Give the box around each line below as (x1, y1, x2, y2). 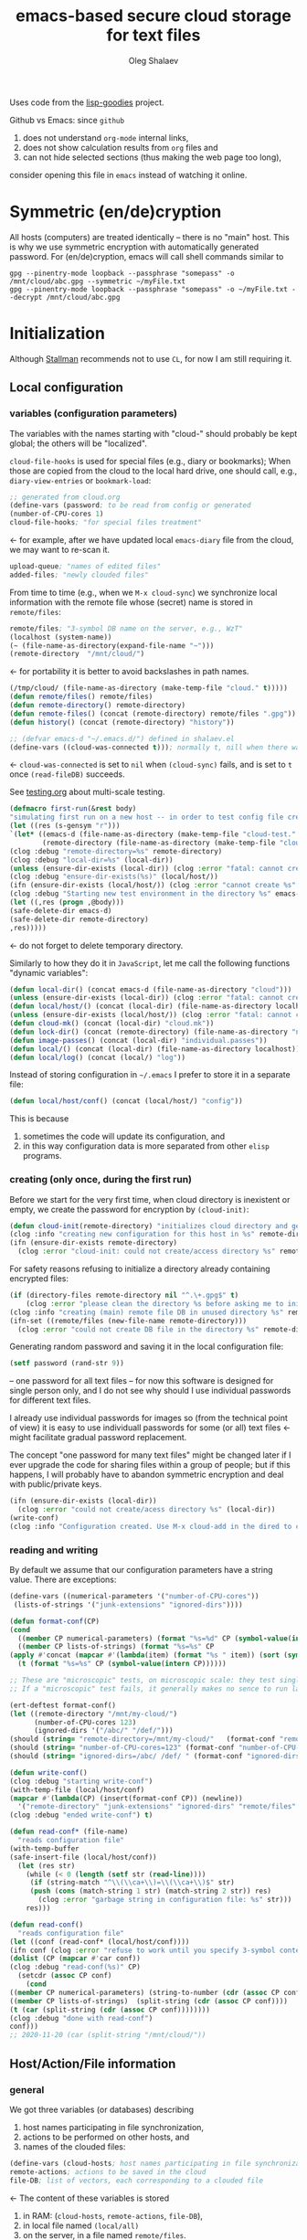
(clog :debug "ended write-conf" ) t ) (9, 1810, 153, 1820)
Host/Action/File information (9, 2055, 176, 2071)
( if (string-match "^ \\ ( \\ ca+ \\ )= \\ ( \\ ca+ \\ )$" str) (29, 1878, 235, 1887)
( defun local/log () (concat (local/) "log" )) (9, 1053, 185, 1062)
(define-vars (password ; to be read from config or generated (9, 501, 251, 510)
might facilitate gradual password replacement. (9, 1432, 187, 1443)
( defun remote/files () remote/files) (9, 692, 153, 702)
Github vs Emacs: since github (9, 114, 125, 125)
